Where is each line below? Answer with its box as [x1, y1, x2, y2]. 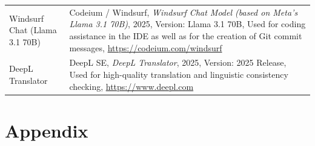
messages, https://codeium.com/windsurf [69, 41, 222, 54]
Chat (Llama [9, 24, 57, 36]
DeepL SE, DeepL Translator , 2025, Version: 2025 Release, [69, 56, 287, 69]
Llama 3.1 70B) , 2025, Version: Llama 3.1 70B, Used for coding [69, 17, 306, 30]
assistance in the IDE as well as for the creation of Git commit [69, 29, 302, 42]
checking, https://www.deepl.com [69, 80, 194, 92]
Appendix [5, 118, 88, 142]
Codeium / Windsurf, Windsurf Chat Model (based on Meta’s [69, 5, 298, 18]
